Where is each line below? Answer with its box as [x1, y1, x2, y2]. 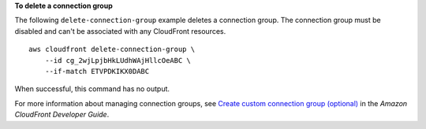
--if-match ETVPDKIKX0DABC [44, 67, 150, 76]
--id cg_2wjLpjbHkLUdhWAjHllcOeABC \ [44, 56, 191, 64]
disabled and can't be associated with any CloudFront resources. [14, 26, 226, 35]
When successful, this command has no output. [14, 84, 170, 94]
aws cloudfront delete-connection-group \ [28, 45, 196, 54]
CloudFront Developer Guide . [14, 110, 110, 120]
